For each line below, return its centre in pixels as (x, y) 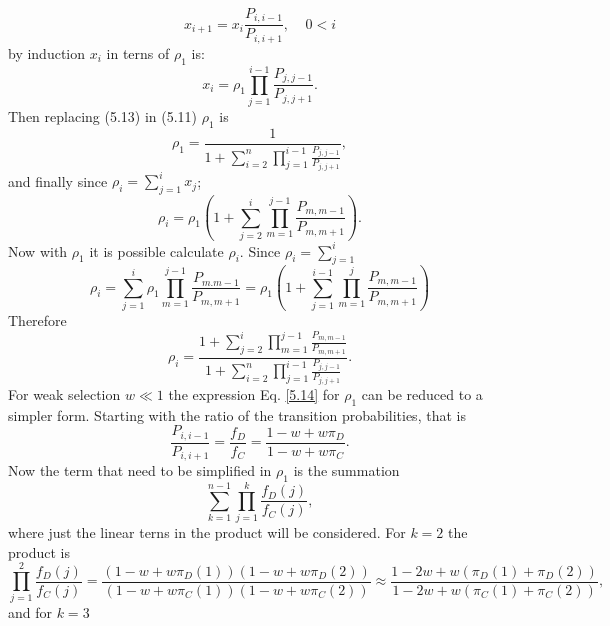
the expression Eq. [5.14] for (254, 393)
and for (30, 612)
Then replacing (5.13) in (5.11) (103, 115)
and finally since (58, 180)
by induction (47, 52)
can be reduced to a (422, 393)
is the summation (346, 470)
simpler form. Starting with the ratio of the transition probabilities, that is (237, 414)
